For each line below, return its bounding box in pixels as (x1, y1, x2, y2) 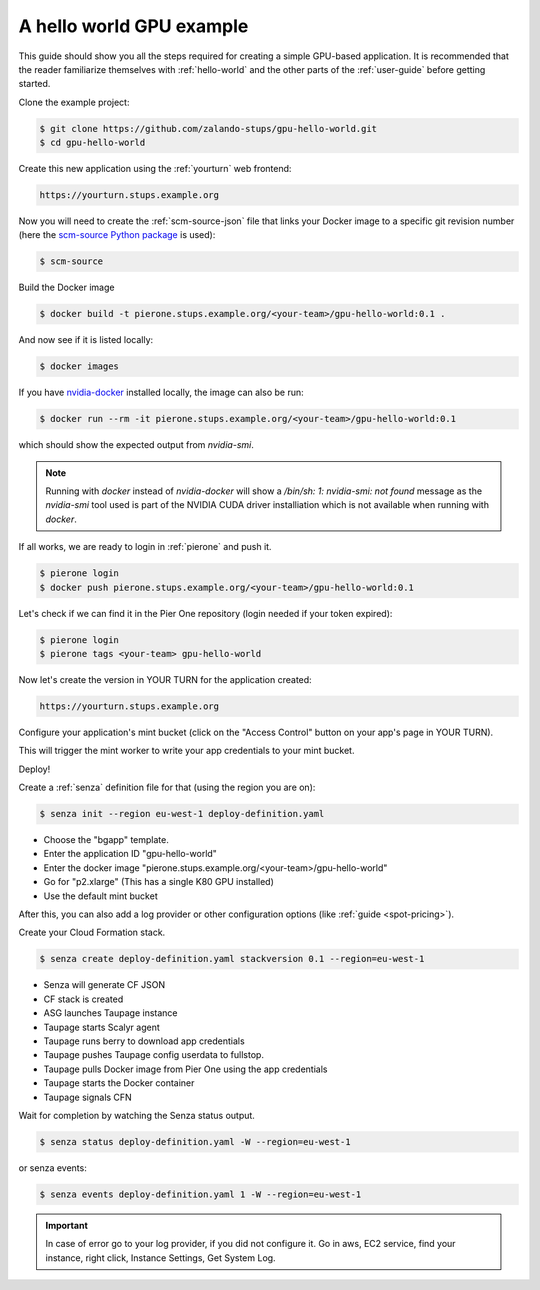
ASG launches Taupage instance (43, 1007, 178, 1019)
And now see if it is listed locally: (18, 334, 154, 346)
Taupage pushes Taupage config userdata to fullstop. (43, 1049, 265, 1061)
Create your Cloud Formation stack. (18, 926, 166, 939)
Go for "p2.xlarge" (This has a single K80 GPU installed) (43, 876, 275, 888)
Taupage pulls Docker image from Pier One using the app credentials (43, 1063, 328, 1075)
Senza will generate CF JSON (43, 979, 166, 991)
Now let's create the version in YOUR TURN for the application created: (18, 673, 312, 685)
